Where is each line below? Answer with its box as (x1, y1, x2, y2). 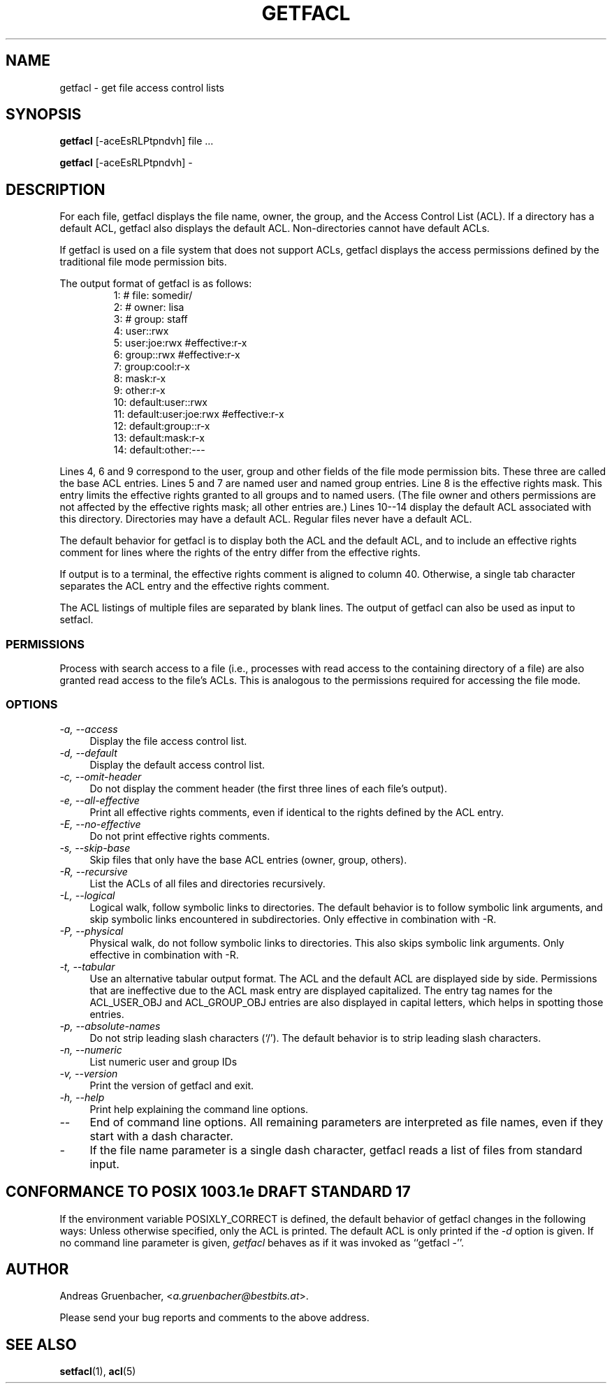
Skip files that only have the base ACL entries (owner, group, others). (89, 853, 407, 866)
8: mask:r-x (113, 372, 166, 385)
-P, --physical (59, 924, 124, 937)
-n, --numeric (59, 1043, 122, 1056)
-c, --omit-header (59, 770, 142, 783)
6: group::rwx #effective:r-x (113, 349, 240, 361)
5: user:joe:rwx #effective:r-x (113, 337, 247, 349)
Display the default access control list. (89, 758, 265, 771)
